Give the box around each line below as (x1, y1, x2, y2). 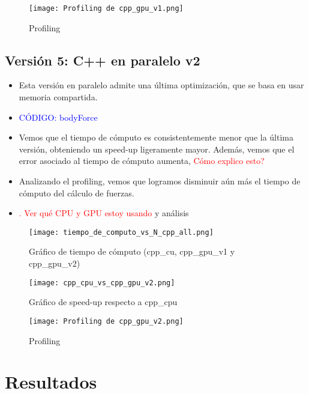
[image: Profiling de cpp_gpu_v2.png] (29, 317, 184, 326)
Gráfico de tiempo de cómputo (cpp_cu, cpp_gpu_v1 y (29, 245, 235, 258)
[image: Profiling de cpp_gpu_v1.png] (29, 4, 184, 13)
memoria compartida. (19, 91, 98, 103)
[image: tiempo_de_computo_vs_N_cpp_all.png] (29, 228, 214, 237)
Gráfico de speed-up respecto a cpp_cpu (29, 295, 178, 308)
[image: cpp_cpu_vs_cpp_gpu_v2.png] (29, 278, 175, 287)
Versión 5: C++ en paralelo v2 (5, 50, 200, 69)
